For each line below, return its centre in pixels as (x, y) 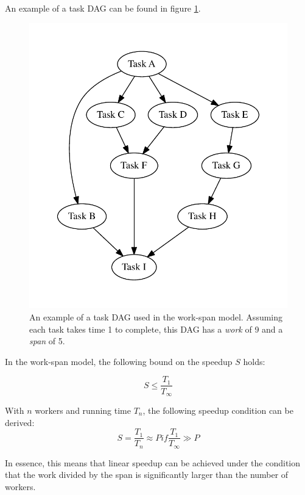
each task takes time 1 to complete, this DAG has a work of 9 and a (156, 329)
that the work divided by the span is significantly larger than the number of (147, 475)
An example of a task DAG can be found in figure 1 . (103, 8)
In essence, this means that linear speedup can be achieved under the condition (153, 462)
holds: (254, 361)
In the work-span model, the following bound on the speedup (119, 361)
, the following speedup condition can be (218, 410)
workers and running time (83, 410)
